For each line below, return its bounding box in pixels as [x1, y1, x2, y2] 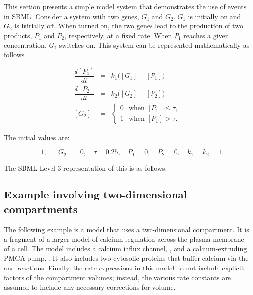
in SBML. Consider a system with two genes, [4, 11, 139, 21]
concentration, [4, 40, 47, 50]
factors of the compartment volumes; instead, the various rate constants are [4, 272, 231, 282]
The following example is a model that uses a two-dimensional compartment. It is [4, 224, 249, 234]
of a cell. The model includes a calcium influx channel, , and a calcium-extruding [4, 243, 247, 253]
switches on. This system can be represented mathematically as [59, 40, 250, 50]
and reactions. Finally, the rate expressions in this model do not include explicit [4, 262, 244, 272]
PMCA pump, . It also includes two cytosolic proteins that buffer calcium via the [4, 253, 249, 263]
